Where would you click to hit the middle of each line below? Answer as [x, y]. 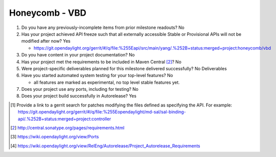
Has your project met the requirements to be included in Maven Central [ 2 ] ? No [101, 62]
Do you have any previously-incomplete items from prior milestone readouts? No [103, 27]
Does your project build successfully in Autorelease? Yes [79, 96]
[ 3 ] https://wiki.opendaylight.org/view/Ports [55, 137]
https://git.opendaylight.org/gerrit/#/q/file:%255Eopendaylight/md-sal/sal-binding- [102, 112]
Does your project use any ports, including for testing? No [80, 89]
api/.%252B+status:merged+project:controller [65, 119]
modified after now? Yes [46, 41]
